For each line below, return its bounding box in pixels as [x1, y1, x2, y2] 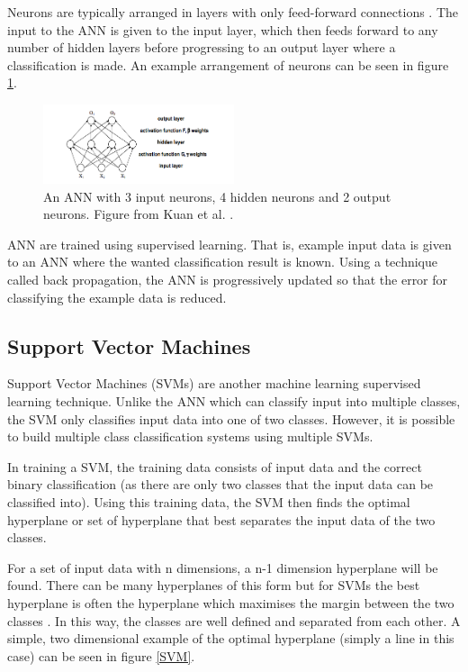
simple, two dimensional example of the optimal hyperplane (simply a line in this [7, 629, 454, 648]
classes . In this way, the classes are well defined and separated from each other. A [7, 611, 461, 630]
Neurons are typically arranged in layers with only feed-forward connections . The [7, 3, 459, 21]
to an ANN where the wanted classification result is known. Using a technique [7, 252, 437, 271]
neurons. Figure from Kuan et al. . [43, 204, 234, 223]
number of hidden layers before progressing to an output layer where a [7, 38, 396, 57]
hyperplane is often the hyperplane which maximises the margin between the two [7, 594, 454, 612]
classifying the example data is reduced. [7, 287, 227, 306]
